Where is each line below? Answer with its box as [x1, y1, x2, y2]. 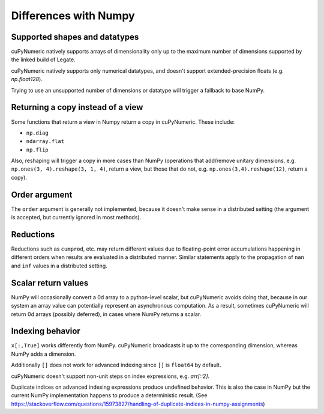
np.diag [26, 129, 49, 136]
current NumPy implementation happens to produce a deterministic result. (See [11, 392, 208, 399]
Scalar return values [11, 278, 89, 288]
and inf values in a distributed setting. [11, 262, 107, 269]
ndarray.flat [26, 138, 65, 145]
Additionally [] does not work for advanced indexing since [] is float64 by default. [11, 361, 221, 369]
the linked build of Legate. [11, 56, 76, 63]
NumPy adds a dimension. [11, 350, 76, 358]
